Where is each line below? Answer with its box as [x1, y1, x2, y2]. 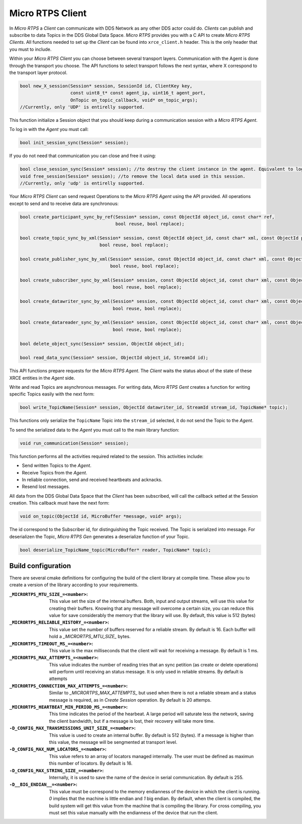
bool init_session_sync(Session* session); [20, 140, 129, 146]
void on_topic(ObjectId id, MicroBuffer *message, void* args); [20, 514, 182, 519]
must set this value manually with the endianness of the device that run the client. [49, 809, 218, 815]
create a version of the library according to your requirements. [9, 582, 138, 588]
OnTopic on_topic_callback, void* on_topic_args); [70, 97, 198, 103]
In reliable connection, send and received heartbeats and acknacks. [22, 476, 163, 483]
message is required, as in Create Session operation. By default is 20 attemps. [49, 697, 211, 703]
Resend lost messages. [22, 484, 70, 490]
